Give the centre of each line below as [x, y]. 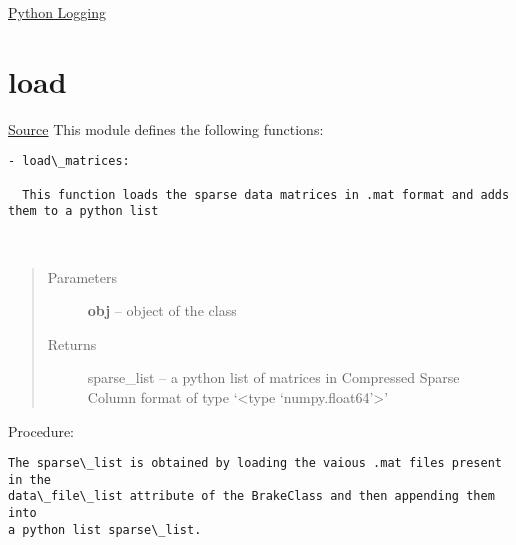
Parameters [82, 276]
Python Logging [57, 12]
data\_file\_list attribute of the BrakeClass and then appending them [251, 496]
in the [29, 479]
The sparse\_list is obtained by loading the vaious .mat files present [255, 463]
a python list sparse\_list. [105, 529]
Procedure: [41, 430]
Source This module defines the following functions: [166, 128]
